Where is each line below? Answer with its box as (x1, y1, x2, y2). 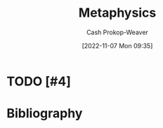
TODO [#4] (6, 73, 72, 89)
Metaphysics (78, 5, 157, 21)
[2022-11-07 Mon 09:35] (81, 41, 153, 50)
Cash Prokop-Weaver (86, 28, 149, 36)
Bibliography (6, 106, 83, 122)
